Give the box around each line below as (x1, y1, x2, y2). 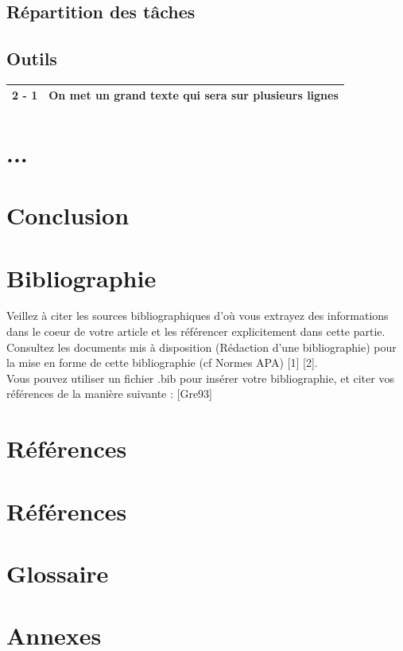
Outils (6, 46, 57, 71)
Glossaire (6, 556, 109, 589)
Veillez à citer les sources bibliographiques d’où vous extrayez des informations (6, 307, 389, 324)
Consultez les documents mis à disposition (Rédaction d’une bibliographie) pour (6, 338, 397, 355)
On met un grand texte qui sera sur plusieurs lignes (48, 87, 339, 103)
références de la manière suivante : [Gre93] (6, 385, 212, 402)
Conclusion (6, 199, 130, 232)
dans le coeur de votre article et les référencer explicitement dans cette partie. (6, 323, 386, 340)
